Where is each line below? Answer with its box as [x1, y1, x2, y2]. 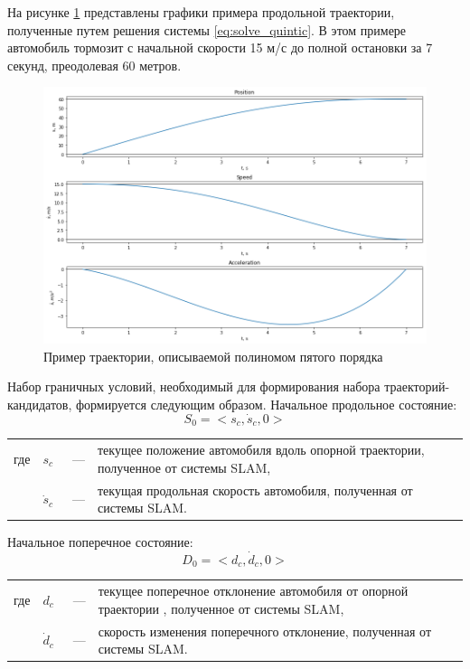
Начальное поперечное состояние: [7, 532, 193, 551]
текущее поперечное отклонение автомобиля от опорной [98, 581, 409, 600]
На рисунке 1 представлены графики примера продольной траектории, [7, 3, 395, 21]
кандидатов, [7, 395, 72, 414]
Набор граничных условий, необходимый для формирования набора [7, 377, 381, 396]
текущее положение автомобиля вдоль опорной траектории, [98, 440, 425, 459]
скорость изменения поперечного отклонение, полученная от [98, 621, 432, 640]
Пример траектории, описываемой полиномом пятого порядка [43, 346, 383, 365]
